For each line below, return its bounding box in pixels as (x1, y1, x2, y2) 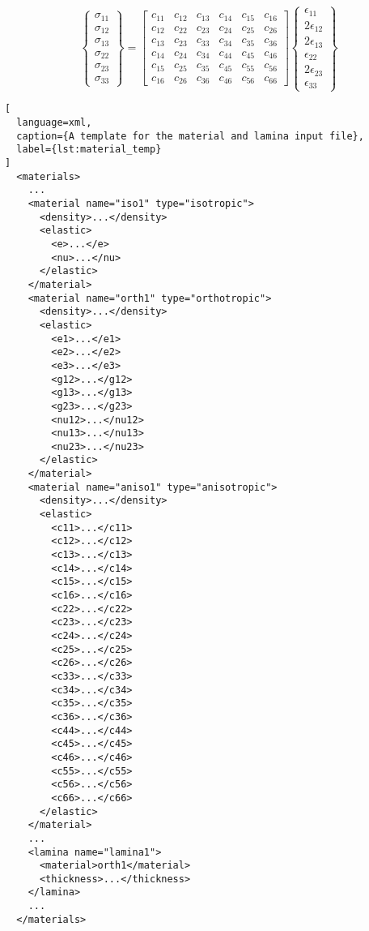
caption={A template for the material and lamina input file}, (16, 130, 364, 142)
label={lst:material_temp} (16, 144, 162, 156)
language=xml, (16, 117, 92, 129)
